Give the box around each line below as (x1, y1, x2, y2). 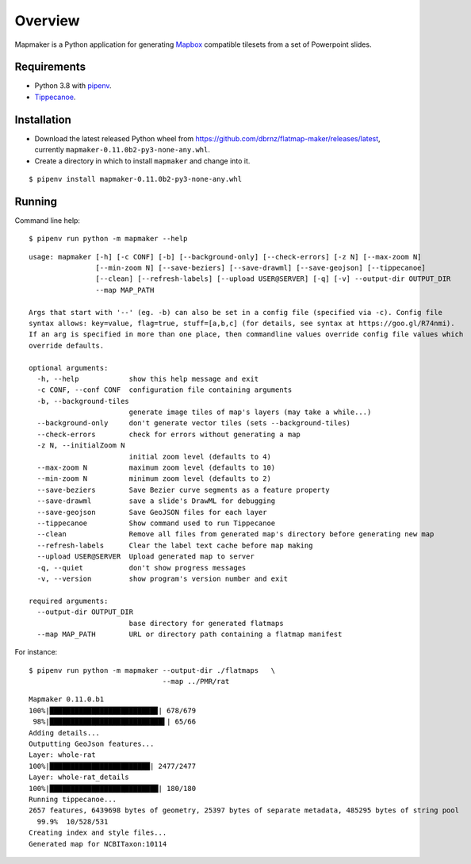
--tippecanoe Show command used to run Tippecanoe (36, 518, 276, 528)
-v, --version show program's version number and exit (36, 574, 289, 583)
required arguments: (29, 596, 109, 605)
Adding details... (29, 728, 101, 737)
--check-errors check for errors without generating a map (36, 429, 301, 439)
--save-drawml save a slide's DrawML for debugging (36, 497, 276, 505)
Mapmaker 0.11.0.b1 (29, 695, 105, 704)
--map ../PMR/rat (162, 677, 230, 686)
